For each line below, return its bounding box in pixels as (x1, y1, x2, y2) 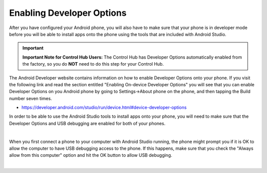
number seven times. (9, 95, 52, 101)
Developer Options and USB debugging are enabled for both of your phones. (9, 120, 166, 126)
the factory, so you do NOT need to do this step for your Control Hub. (22, 61, 164, 67)
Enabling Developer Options (9, 7, 127, 18)
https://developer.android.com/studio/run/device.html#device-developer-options (21, 104, 187, 110)
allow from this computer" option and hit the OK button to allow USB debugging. (9, 152, 173, 158)
